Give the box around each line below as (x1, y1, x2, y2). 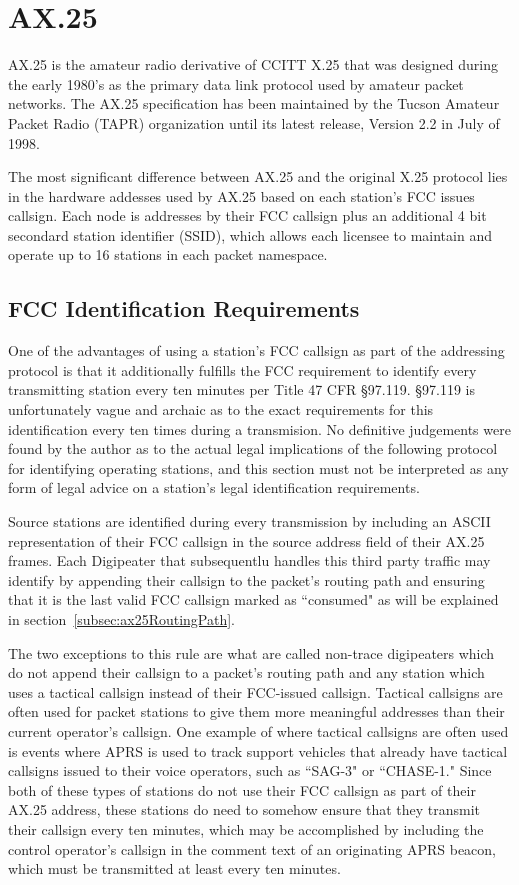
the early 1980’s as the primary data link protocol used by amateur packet (8, 73, 464, 94)
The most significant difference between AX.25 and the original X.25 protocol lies (8, 166, 508, 187)
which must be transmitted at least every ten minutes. (8, 858, 341, 879)
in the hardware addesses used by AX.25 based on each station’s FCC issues (8, 185, 475, 206)
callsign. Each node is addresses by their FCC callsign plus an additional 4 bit (8, 205, 487, 226)
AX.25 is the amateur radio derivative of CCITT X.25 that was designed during (8, 54, 498, 75)
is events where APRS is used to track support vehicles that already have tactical (8, 740, 508, 761)
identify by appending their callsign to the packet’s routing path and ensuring (8, 569, 485, 590)
